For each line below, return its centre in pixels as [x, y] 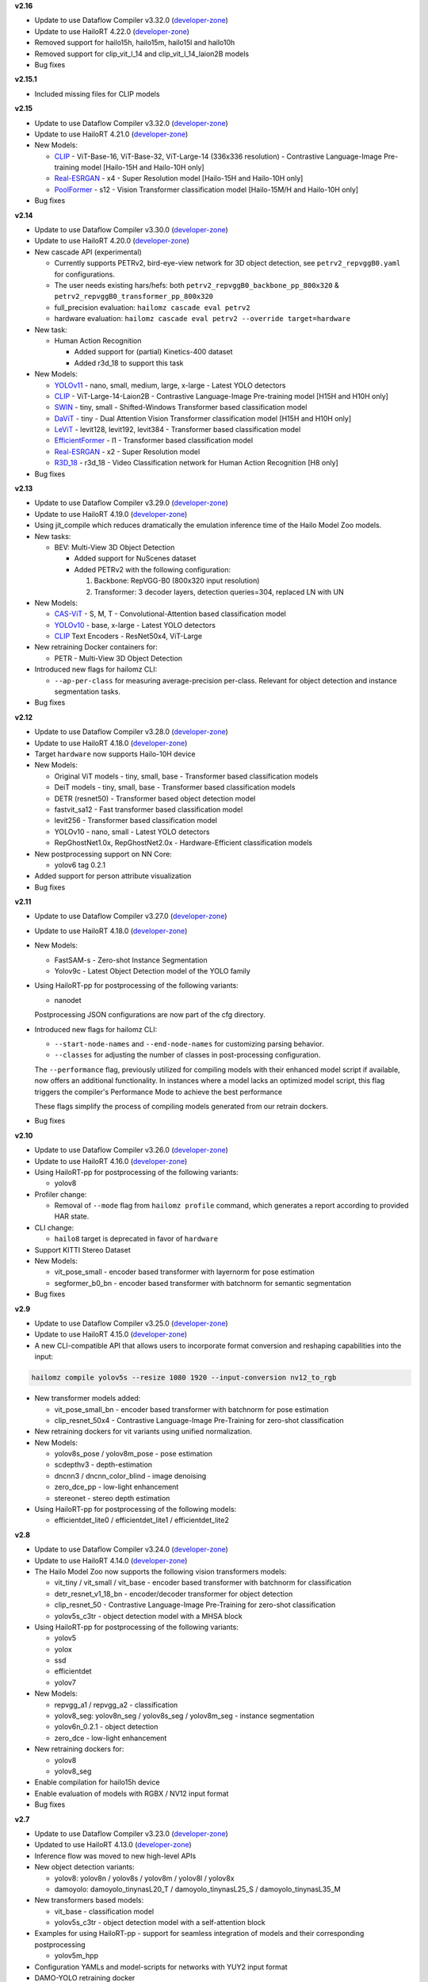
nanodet [68, 1000]
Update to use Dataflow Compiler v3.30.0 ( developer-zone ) [132, 230]
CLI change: [54, 1227]
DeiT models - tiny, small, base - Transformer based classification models [175, 787]
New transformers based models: [89, 1900]
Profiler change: [61, 1194]
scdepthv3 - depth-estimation [103, 1465]
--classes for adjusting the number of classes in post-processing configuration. [187, 1055]
